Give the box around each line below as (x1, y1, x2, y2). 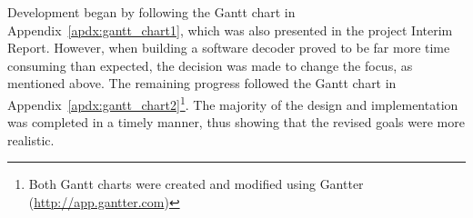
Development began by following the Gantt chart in (7, 3, 296, 21)
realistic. (7, 130, 55, 149)
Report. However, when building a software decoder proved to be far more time (7, 38, 450, 57)
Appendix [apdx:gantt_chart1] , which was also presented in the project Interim (7, 20, 453, 39)
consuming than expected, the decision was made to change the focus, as (7, 55, 413, 74)
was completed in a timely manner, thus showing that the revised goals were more (7, 113, 465, 132)
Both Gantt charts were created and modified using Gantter (28, 174, 364, 193)
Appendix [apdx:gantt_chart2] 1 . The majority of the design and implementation (7, 92, 458, 114)
